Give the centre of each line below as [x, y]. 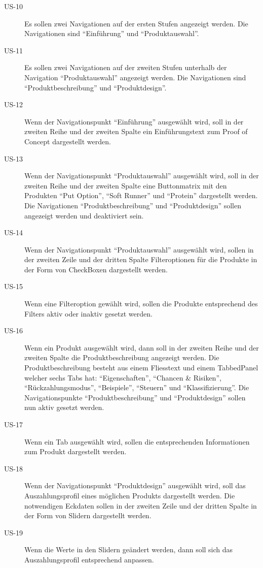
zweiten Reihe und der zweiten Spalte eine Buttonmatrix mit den [126, 185]
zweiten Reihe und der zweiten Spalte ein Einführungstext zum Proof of [136, 131]
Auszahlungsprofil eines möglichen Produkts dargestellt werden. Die [130, 495]
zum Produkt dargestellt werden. [76, 451]
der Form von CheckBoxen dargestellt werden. [96, 269]
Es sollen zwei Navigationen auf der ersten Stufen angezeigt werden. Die [136, 23]
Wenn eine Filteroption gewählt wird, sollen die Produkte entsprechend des [141, 304]
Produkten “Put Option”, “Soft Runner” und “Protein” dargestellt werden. [141, 195]
